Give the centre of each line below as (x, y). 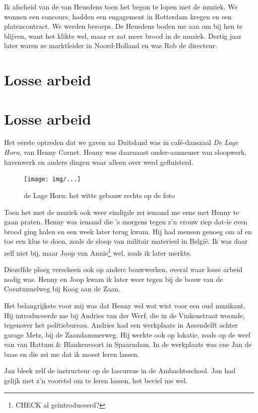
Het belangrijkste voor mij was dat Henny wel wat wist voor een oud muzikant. (125, 305)
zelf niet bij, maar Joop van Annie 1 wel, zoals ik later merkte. (98, 252)
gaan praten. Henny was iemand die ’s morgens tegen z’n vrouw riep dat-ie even (126, 222)
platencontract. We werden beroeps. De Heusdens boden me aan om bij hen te (123, 26)
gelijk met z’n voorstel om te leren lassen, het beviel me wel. (96, 380)
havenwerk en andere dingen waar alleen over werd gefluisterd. (99, 162)
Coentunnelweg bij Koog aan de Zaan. (62, 289)
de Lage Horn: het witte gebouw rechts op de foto (99, 195)
